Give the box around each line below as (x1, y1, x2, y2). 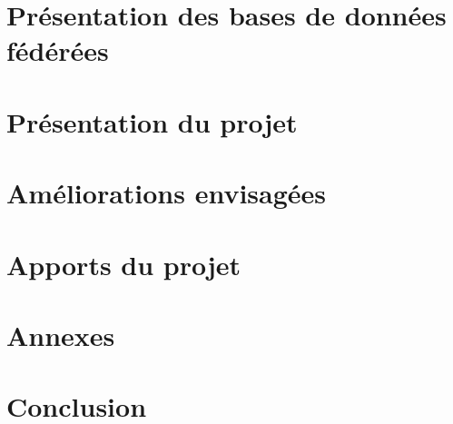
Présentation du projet (6, 103, 298, 140)
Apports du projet (6, 245, 241, 282)
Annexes (6, 316, 115, 353)
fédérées (6, 32, 109, 69)
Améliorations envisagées (6, 174, 327, 212)
